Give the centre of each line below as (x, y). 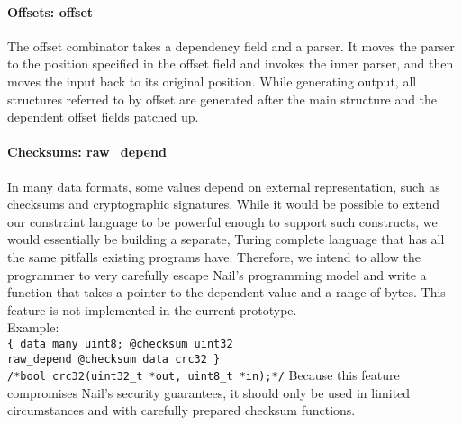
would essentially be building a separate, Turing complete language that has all (226, 239)
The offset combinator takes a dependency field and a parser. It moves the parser (231, 45)
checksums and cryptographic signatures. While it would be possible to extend (224, 204)
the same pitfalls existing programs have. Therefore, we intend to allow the (214, 256)
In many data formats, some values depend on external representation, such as (224, 186)
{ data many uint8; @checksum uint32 (120, 344)
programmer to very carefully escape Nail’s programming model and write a (217, 274)
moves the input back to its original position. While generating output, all (212, 81)
